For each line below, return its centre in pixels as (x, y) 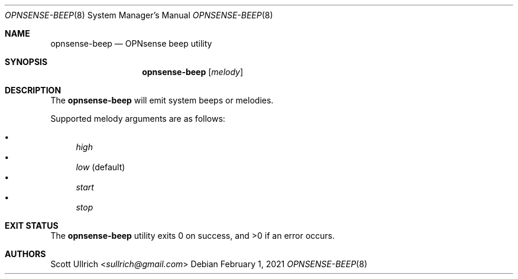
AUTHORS (25, 254)
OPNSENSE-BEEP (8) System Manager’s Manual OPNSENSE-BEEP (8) (139, 15)
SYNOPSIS (26, 62)
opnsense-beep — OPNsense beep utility (131, 43)
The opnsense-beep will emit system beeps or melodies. (162, 100)
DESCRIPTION (33, 90)
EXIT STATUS (32, 226)
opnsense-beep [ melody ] (193, 72)
